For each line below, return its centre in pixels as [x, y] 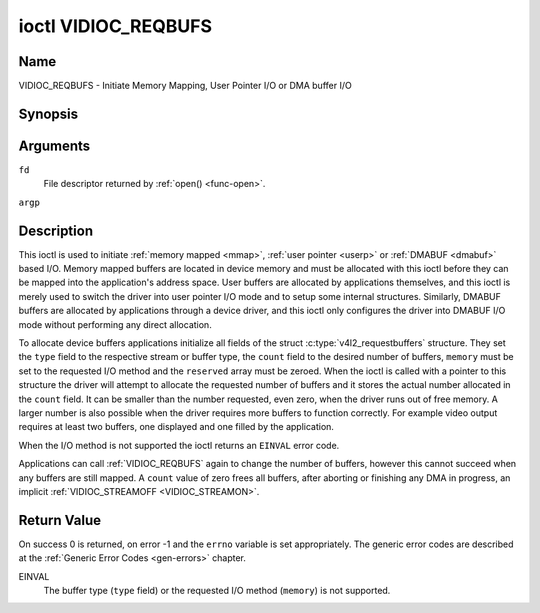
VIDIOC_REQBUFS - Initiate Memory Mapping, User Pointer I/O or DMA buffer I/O [185, 86]
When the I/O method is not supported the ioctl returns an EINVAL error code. [179, 445]
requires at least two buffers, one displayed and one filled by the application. [176, 427]
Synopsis [48, 113]
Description [56, 230]
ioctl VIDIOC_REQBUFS [115, 26]
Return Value [60, 520]
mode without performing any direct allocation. [115, 324]
